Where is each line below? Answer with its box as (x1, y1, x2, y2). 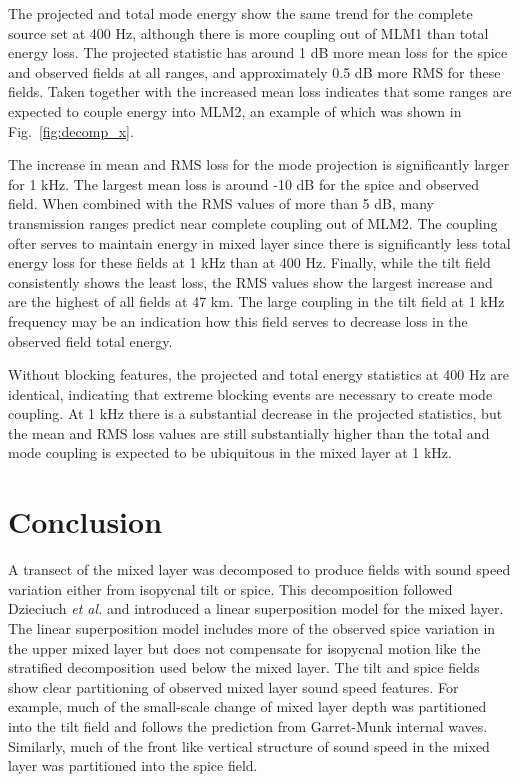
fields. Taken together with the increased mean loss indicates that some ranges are (8, 81, 512, 102)
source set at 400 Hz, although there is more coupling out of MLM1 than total (8, 22, 489, 43)
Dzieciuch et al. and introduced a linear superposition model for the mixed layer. (8, 598, 504, 619)
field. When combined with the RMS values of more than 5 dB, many (8, 193, 434, 214)
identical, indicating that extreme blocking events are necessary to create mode (8, 383, 493, 404)
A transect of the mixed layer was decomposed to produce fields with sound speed (8, 559, 511, 580)
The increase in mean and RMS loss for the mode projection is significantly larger (8, 154, 510, 175)
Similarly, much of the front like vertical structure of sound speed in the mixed (8, 735, 490, 756)
